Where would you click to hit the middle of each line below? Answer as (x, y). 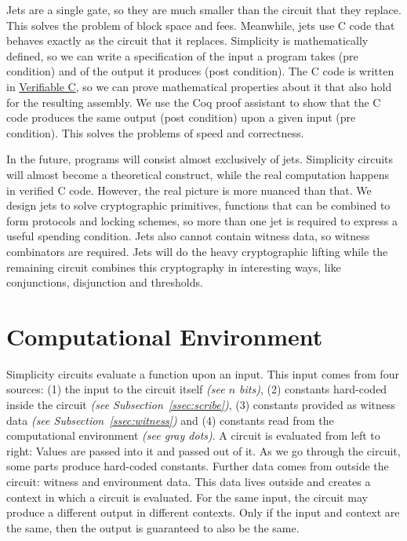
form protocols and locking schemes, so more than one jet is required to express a (202, 220)
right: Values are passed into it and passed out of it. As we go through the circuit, (203, 450)
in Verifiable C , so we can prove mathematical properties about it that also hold (199, 86)
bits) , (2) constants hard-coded (313, 389)
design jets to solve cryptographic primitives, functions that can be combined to (198, 205)
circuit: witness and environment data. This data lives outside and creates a (189, 481)
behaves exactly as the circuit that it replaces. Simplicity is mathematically (187, 40)
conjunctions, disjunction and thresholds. (105, 282)
